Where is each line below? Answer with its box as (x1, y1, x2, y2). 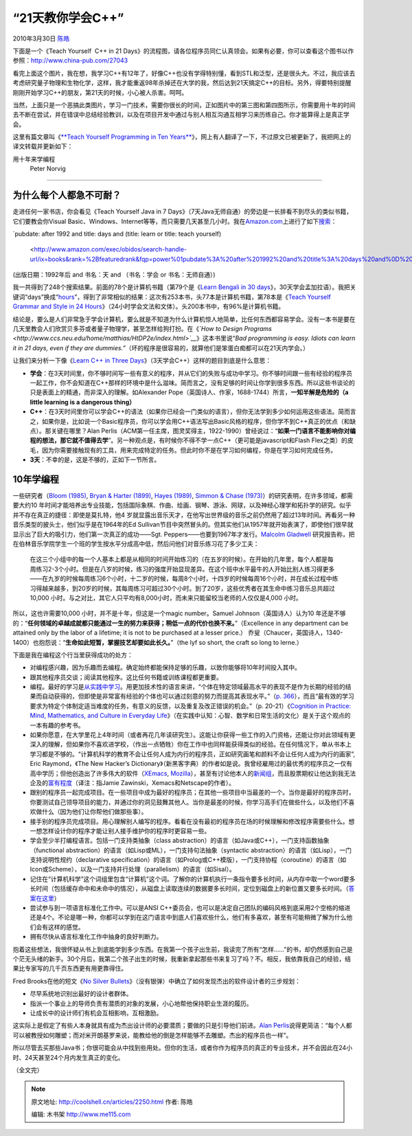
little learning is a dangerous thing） (30, 398, 136, 406)
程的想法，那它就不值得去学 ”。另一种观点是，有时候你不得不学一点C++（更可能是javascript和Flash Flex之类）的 (30, 436, 348, 444)
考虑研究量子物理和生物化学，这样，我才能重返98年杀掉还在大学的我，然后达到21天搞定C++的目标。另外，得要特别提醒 (12, 79, 352, 87)
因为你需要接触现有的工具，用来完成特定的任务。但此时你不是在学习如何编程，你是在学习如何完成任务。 (41, 446, 336, 454)
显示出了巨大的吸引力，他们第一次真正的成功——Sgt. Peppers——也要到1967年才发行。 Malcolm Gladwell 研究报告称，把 (12, 530, 355, 538)
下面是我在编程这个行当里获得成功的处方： (12, 650, 133, 659)
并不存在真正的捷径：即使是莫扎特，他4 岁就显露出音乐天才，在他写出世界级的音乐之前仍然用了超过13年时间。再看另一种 (12, 510, 356, 519)
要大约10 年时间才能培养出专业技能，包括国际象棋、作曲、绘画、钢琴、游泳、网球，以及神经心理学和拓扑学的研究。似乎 (12, 501, 352, 510)
